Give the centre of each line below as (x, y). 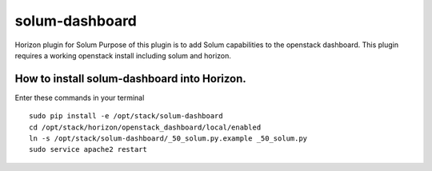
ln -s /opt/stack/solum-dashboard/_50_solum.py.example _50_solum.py (168, 139)
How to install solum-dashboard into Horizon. (131, 79)
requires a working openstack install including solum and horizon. (123, 55)
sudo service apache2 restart (88, 149)
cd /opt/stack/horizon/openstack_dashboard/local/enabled (145, 127)
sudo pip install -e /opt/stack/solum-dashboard (126, 116)
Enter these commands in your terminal (80, 97)
